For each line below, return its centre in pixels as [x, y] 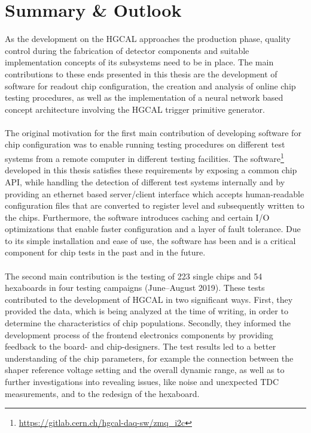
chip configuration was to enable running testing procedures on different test [145, 144]
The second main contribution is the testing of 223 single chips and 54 [134, 276]
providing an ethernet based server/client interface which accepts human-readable [155, 193]
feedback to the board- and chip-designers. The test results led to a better [141, 346]
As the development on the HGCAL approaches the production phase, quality [148, 39]
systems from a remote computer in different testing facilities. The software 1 [144, 157]
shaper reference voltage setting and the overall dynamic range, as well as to [145, 370]
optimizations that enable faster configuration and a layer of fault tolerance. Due [153, 229]
